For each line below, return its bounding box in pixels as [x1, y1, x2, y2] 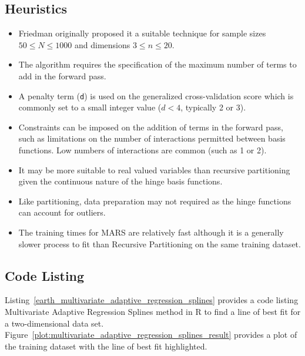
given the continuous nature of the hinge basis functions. [18, 175, 223, 187]
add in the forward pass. [18, 69, 106, 82]
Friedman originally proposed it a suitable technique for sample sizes [18, 27, 266, 39]
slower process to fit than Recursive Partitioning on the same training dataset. [18, 237, 301, 250]
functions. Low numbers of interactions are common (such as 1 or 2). [18, 144, 267, 156]
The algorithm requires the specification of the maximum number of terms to [18, 58, 297, 70]
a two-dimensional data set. [5, 317, 104, 329]
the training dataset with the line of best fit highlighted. [5, 340, 207, 352]
